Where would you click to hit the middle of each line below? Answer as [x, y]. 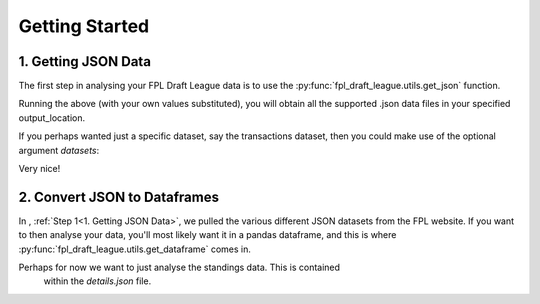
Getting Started [84, 26]
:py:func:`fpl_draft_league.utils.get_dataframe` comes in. [135, 249]
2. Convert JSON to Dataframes [119, 196]
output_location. [51, 117]
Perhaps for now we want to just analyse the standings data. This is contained [179, 267]
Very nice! [39, 169]
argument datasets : [59, 150]
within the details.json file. [97, 281]
